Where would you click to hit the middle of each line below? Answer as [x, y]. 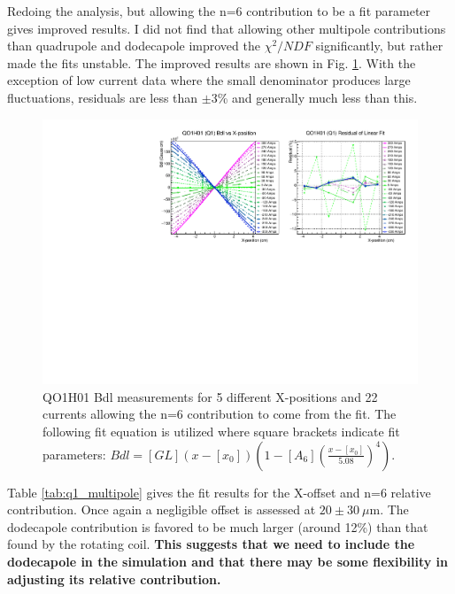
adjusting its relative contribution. [114, 579]
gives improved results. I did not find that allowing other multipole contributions [227, 28]
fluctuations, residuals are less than [103, 97]
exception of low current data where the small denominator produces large [209, 80]
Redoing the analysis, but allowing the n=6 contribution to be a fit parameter [219, 11]
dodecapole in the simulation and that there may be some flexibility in [227, 561]
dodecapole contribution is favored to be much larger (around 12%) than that [218, 526]
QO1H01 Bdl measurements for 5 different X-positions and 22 [210, 396]
